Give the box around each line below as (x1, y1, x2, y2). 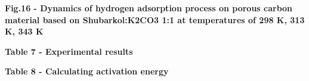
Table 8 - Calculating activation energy (5, 65, 169, 77)
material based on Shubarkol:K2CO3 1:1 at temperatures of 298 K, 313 (5, 13, 305, 26)
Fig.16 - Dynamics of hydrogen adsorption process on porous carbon (5, 2, 293, 14)
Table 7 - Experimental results (5, 45, 133, 57)
